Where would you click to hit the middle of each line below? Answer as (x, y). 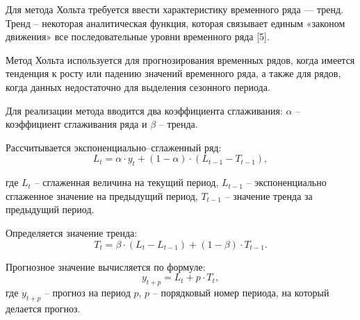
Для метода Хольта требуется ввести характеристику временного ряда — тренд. (175, 9)
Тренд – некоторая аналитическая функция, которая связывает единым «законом (175, 23)
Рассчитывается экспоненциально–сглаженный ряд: (114, 147)
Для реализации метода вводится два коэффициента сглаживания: (144, 110)
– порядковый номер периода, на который (241, 292)
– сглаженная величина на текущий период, (126, 182)
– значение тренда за (269, 195)
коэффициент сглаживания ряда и (76, 124)
